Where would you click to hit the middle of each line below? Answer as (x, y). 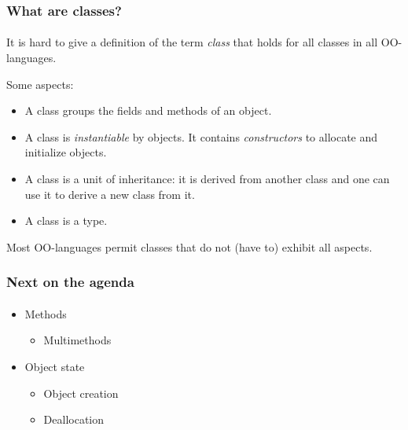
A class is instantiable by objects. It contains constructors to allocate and (201, 136)
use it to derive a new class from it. (110, 194)
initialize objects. (66, 152)
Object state (55, 366)
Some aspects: (40, 84)
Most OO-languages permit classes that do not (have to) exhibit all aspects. (189, 246)
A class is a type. (66, 221)
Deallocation (74, 419)
